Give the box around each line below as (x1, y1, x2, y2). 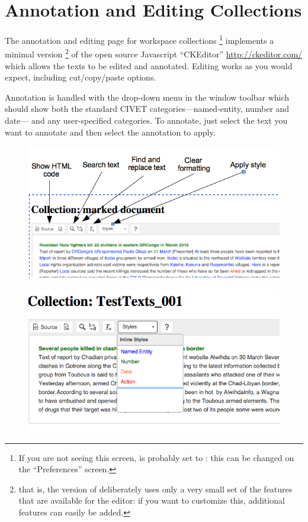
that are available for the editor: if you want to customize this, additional (18, 494, 285, 507)
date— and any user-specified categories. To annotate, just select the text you (5, 114, 288, 126)
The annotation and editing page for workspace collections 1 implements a (5, 33, 274, 46)
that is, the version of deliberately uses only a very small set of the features (18, 482, 293, 495)
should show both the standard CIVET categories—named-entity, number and (5, 102, 290, 115)
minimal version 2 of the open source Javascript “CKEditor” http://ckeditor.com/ (5, 46, 303, 60)
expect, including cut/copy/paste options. (5, 71, 156, 83)
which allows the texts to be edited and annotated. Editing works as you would (5, 59, 293, 72)
